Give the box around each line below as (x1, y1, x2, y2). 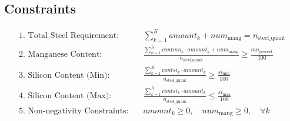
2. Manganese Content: (19, 50, 102, 59)
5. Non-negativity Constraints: (19, 106, 129, 115)
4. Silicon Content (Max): (19, 92, 112, 101)
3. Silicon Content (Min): (19, 71, 110, 79)
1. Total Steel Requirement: (19, 31, 119, 40)
